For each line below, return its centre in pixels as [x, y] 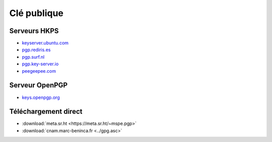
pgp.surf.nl [33, 57]
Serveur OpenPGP [39, 85]
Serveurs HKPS [34, 31]
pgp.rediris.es [36, 50]
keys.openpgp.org [41, 97]
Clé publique [37, 13]
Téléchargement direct [46, 112]
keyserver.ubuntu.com [45, 43]
